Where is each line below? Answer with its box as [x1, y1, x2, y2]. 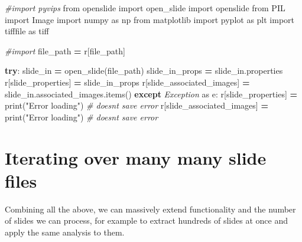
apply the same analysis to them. [5, 225, 125, 238]
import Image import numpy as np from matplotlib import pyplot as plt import [5, 13, 295, 25]
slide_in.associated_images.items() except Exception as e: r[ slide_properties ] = [5, 87, 298, 100]
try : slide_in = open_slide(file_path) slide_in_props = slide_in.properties [5, 64, 283, 77]
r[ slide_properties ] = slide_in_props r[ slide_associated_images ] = [5, 76, 250, 88]
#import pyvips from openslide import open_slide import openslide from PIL [5, 2, 285, 14]
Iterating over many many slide [5, 145, 267, 169]
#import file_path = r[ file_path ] [5, 44, 125, 57]
